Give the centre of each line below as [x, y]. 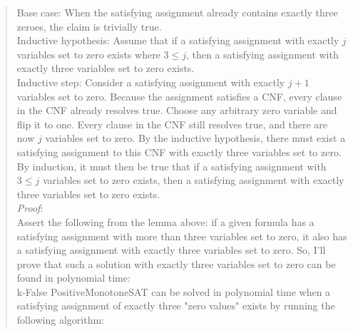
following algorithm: [60, 320]
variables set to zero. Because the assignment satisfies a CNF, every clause [179, 96]
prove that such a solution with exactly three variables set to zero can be [176, 263]
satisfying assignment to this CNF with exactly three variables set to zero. [179, 152]
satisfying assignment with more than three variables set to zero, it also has [182, 236]
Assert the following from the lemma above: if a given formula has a [165, 221]
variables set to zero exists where [88, 54]
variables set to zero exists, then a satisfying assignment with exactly [193, 180]
